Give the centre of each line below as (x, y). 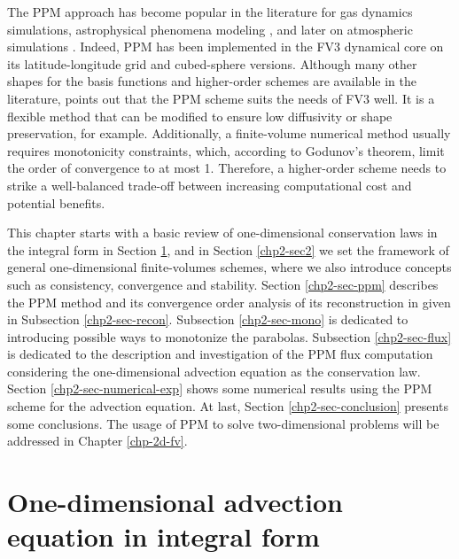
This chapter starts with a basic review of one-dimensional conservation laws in (222, 233)
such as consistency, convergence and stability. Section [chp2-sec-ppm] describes (223, 284)
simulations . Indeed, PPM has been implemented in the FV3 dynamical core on (226, 47)
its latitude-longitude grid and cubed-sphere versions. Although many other (212, 63)
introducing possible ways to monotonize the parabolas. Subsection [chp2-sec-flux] (229, 336)
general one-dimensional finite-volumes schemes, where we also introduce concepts (229, 267)
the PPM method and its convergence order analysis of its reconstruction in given (229, 302)
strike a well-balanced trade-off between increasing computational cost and (210, 185)
